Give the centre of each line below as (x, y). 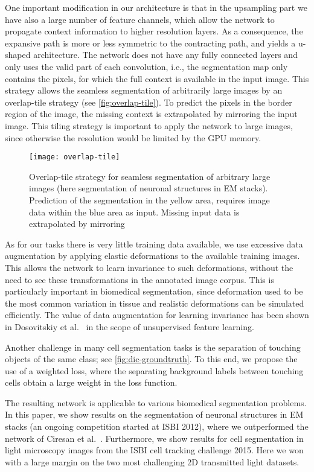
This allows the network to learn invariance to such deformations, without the (149, 267)
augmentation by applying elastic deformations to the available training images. (152, 256)
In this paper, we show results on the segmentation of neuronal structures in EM (154, 414)
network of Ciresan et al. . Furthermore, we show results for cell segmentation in (154, 438)
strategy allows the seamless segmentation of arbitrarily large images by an (144, 90)
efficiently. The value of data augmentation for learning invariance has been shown (157, 315)
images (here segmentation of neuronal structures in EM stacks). (149, 188)
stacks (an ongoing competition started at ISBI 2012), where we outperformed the (157, 426)
